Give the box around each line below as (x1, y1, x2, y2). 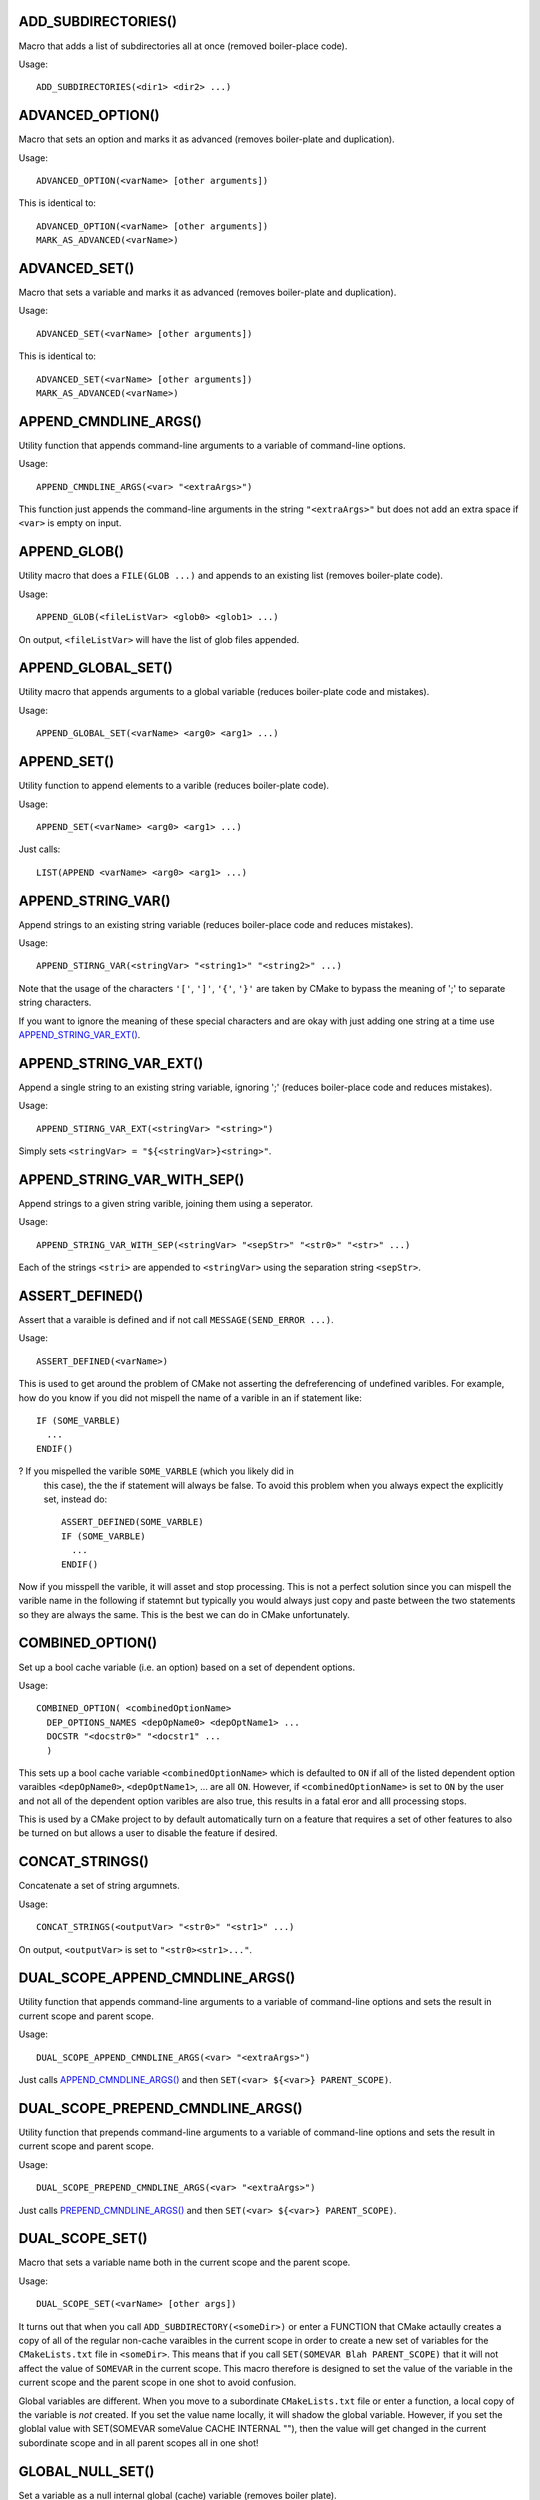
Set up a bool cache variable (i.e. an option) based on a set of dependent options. (18, 1661, 355, 1673)
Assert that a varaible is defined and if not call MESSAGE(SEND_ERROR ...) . (18, 1314, 334, 1326)
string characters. (18, 996, 92, 1009)
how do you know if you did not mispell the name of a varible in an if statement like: (18, 1391, 362, 1404)
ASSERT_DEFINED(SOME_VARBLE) (61, 1516, 204, 1528)
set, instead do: (43, 1493, 108, 1505)
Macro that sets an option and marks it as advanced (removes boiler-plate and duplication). (18, 133, 395, 145)
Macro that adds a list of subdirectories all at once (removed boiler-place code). (18, 40, 348, 52)
